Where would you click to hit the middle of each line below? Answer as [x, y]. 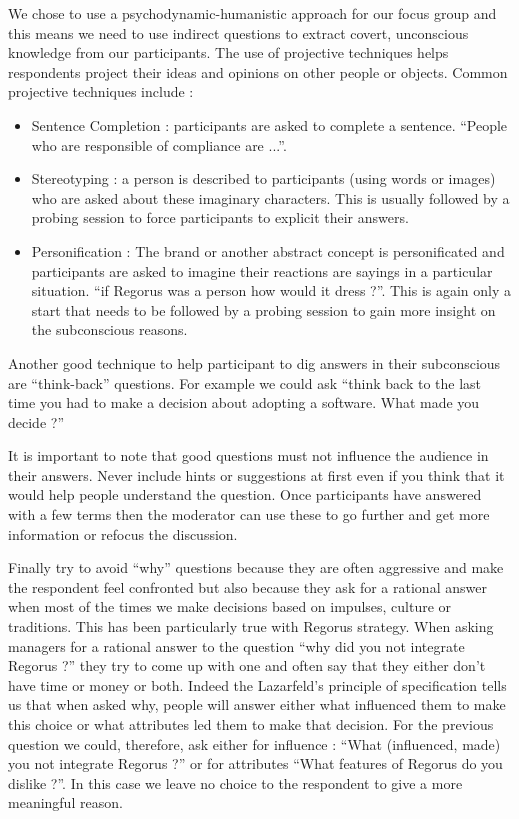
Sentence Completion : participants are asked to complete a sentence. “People [269, 124]
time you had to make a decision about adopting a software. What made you [244, 402]
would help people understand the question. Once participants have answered [245, 494]
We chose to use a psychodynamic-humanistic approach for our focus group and [252, 13]
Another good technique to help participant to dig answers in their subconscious [254, 362]
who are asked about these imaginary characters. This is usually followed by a [270, 197]
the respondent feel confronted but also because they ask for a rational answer [247, 586]
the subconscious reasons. [109, 329]
